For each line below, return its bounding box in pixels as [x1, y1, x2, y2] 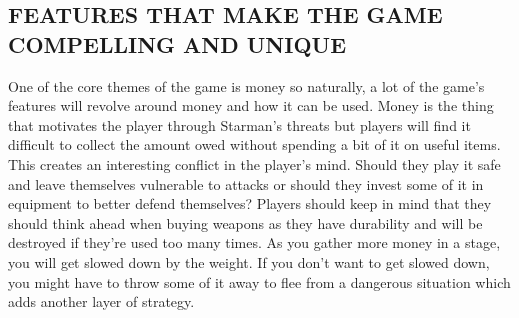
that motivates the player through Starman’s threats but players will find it [8, 114, 471, 135]
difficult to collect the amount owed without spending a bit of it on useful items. [8, 134, 501, 155]
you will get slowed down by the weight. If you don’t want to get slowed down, [8, 251, 490, 272]
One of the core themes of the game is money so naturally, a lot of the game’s [8, 75, 485, 96]
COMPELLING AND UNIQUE [8, 28, 347, 59]
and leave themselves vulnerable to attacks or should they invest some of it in [8, 173, 484, 194]
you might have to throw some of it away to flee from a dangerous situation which [8, 271, 511, 292]
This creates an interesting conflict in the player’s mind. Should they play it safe [8, 153, 501, 174]
